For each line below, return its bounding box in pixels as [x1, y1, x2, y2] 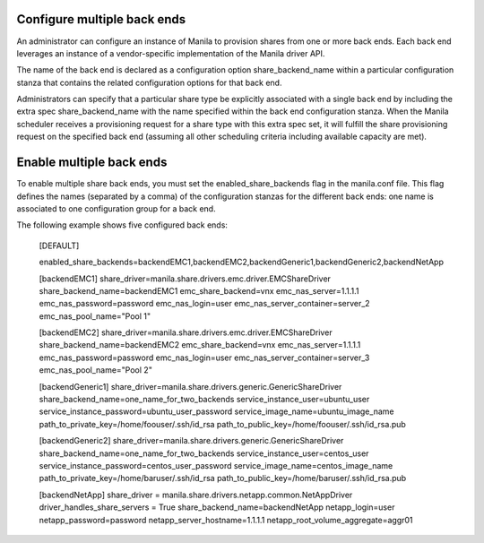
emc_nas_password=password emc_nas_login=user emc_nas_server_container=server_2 [39, 298, 371, 309]
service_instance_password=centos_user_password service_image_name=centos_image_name [39, 460, 393, 470]
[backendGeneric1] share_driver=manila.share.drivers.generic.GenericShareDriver [39, 381, 342, 392]
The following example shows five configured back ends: [16, 220, 229, 230]
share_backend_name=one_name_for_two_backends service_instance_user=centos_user [39, 448, 369, 459]
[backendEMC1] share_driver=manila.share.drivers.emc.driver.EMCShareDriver [39, 273, 332, 284]
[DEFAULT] [39, 240, 80, 251]
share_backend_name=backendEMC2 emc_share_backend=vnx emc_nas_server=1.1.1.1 [39, 340, 361, 350]
